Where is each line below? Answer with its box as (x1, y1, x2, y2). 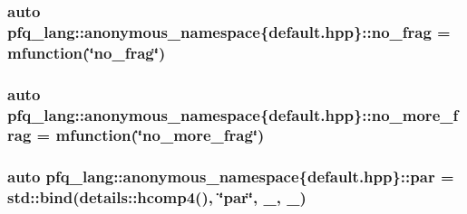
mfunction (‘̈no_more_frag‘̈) (55, 124, 265, 146)
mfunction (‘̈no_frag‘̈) (7, 41, 166, 63)
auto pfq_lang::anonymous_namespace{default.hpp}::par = (7, 165, 454, 188)
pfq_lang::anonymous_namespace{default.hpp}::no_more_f (7, 103, 459, 126)
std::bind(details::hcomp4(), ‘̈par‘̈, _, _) (7, 186, 306, 209)
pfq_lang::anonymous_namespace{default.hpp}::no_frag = (7, 20, 451, 42)
